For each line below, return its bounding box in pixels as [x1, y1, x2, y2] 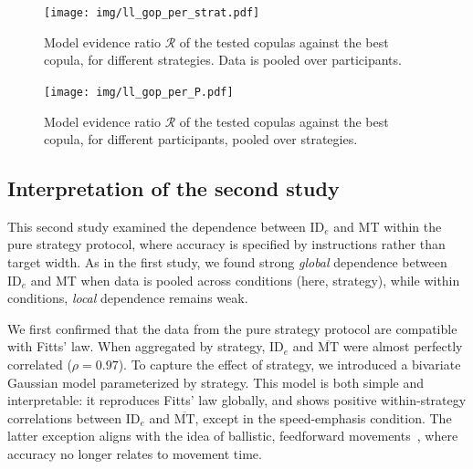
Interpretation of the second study [7, 174, 340, 203]
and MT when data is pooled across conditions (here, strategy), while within [30, 270, 460, 289]
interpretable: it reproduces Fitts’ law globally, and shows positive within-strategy [7, 391, 467, 410]
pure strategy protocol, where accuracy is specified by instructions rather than [7, 234, 446, 254]
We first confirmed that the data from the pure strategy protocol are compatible [7, 318, 457, 338]
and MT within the [333, 216, 442, 235]
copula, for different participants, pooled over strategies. [44, 130, 358, 149]
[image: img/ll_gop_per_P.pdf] [44, 85, 234, 99]
